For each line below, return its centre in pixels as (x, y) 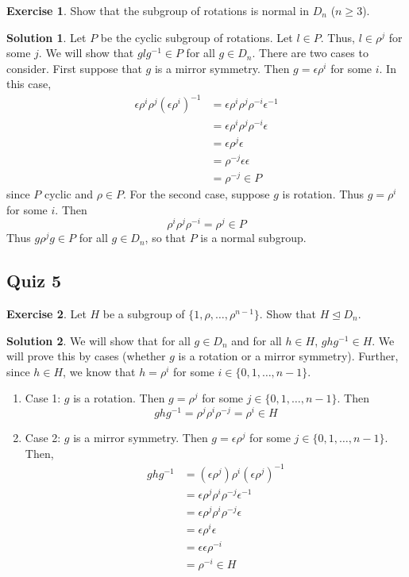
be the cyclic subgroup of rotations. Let (197, 37)
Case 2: (43, 438)
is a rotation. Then (119, 398)
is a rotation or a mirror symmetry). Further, (288, 356)
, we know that (99, 371)
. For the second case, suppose (197, 193)
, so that (166, 238)
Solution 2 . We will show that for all (98, 340)
